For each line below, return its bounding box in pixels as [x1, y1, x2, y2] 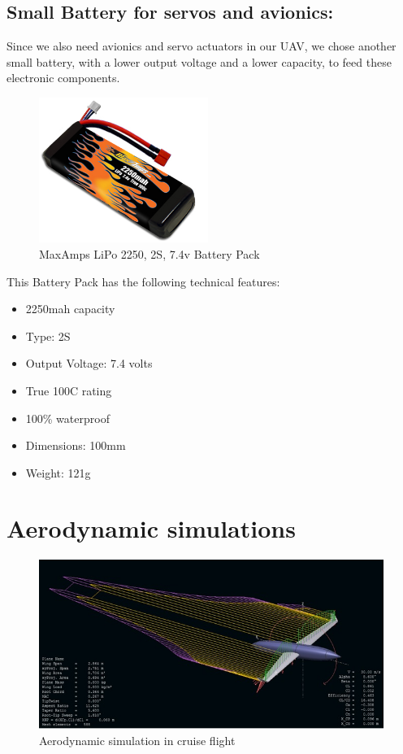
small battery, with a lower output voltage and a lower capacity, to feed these [6, 53, 392, 70]
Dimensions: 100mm [25, 437, 126, 454]
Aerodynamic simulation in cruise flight [39, 731, 236, 748]
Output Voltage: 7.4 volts [25, 355, 153, 372]
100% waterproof [25, 409, 110, 426]
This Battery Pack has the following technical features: [6, 272, 280, 290]
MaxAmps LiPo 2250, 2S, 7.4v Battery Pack [39, 245, 260, 262]
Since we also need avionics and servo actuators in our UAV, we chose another [6, 37, 396, 54]
